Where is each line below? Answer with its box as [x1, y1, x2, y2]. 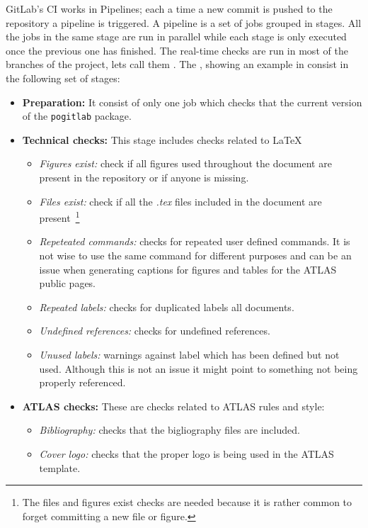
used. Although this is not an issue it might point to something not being [39, 361, 358, 376]
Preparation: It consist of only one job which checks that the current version [22, 94, 362, 109]
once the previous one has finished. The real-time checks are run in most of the [6, 43, 348, 57]
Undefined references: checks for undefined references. [39, 323, 270, 338]
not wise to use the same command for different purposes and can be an [39, 248, 352, 263]
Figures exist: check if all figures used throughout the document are [39, 156, 332, 171]
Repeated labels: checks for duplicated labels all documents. [39, 299, 294, 314]
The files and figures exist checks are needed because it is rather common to [22, 495, 352, 510]
